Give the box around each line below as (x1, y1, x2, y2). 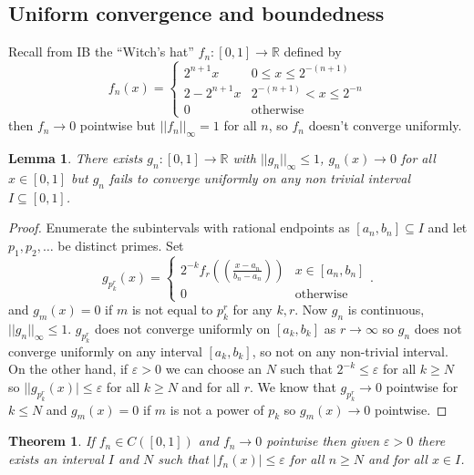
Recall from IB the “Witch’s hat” (8, 42, 194, 61)
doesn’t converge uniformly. (308, 116, 462, 135)
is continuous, (347, 300, 425, 319)
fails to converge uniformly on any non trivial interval (109, 168, 410, 187)
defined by (283, 42, 342, 61)
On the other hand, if (8, 359, 129, 378)
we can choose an (165, 359, 263, 378)
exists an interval (8, 449, 104, 469)
